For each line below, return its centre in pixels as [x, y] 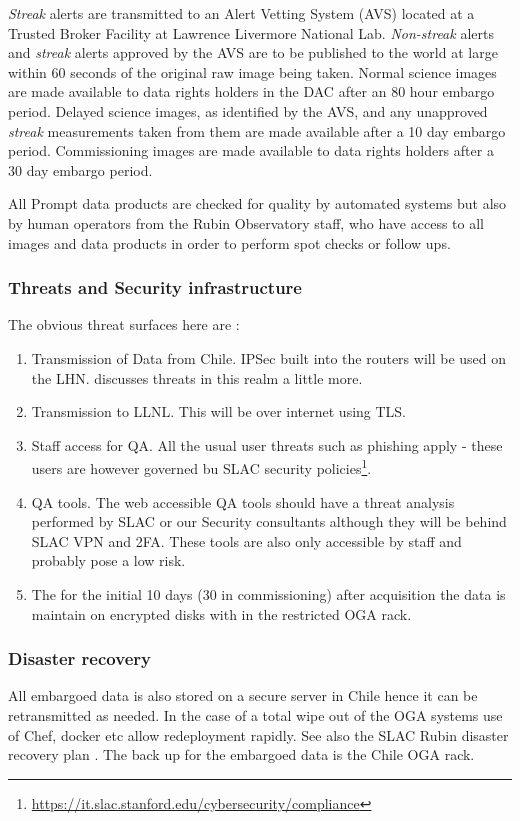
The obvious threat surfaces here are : [124, 324]
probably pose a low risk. [108, 560]
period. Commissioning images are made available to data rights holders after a [251, 150]
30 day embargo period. [80, 169]
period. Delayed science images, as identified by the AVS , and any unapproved [248, 110]
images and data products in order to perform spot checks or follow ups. [229, 242]
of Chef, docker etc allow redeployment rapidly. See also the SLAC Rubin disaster [258, 734]
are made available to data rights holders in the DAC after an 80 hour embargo [251, 91]
